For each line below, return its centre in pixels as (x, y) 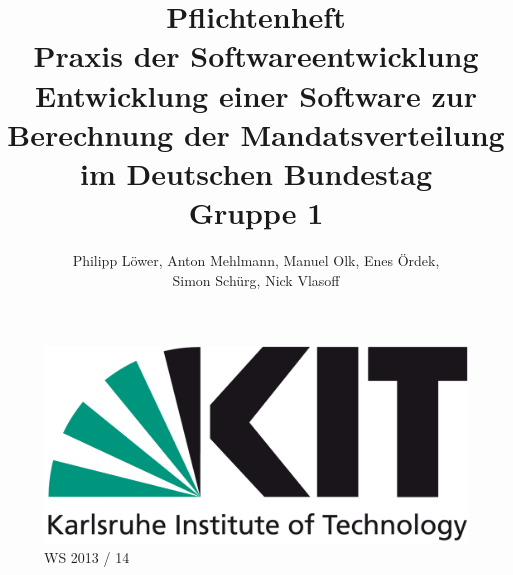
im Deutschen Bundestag (256, 172)
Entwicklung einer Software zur (256, 94)
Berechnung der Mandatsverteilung (256, 133)
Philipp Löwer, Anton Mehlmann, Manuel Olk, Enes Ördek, (256, 260)
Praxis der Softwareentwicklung (256, 55)
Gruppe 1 (256, 212)
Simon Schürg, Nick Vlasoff (256, 279)
